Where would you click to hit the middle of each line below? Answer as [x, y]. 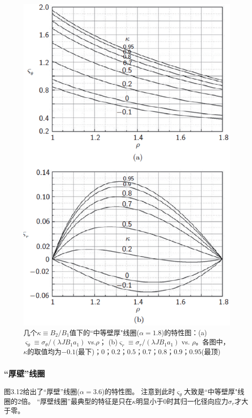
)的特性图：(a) [184, 332]
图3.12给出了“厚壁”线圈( [42, 391]
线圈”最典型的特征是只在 [93, 401]
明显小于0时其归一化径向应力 [182, 401]
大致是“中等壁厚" [211, 391]
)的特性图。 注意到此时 [139, 391]
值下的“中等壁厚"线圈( [104, 332]
